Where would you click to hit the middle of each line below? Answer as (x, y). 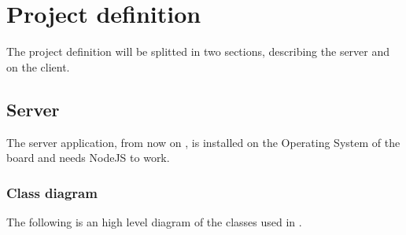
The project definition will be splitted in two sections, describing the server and (198, 51)
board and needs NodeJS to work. (88, 158)
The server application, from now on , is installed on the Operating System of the (203, 142)
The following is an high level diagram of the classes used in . (154, 221)
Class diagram (52, 192)
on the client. (38, 66)
